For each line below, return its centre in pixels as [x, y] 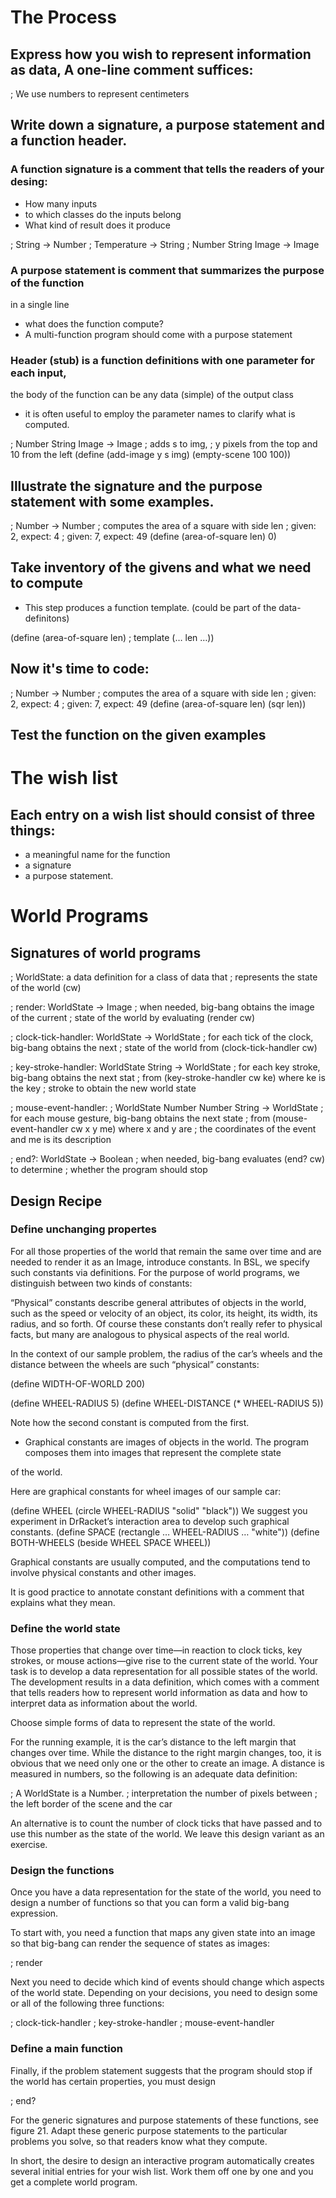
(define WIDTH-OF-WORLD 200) [78, 1383]
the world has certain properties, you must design [113, 2081]
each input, [38, 373]
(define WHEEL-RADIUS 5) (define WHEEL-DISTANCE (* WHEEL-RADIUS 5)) [167, 1403]
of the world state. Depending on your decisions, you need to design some [164, 1993]
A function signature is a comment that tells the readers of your [167, 169]
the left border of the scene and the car [91, 1804]
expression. [34, 1913]
